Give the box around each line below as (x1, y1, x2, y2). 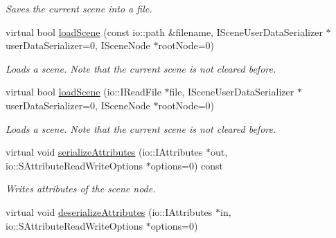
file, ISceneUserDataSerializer (169, 84, 294, 99)
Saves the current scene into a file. (6, 1, 152, 15)
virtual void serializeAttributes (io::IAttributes (6, 145, 203, 159)
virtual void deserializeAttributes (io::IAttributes (6, 204, 213, 219)
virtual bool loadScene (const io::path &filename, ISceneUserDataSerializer (6, 24, 323, 39)
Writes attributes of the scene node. (6, 181, 156, 196)
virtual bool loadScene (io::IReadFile (6, 84, 161, 99)
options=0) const (150, 158, 224, 172)
